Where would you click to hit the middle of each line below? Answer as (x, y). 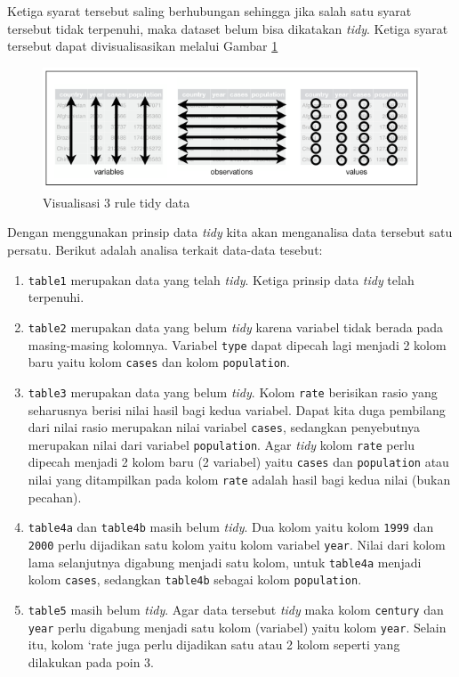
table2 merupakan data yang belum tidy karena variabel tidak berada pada (236, 326)
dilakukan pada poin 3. (91, 661)
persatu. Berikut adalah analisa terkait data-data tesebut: (165, 250)
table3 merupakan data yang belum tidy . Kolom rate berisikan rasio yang (233, 392)
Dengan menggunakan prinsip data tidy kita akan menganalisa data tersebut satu (230, 232)
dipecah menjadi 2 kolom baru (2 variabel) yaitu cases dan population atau (238, 462)
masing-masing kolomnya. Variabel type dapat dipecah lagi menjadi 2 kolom (237, 344)
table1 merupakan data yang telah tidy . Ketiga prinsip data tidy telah (221, 279)
